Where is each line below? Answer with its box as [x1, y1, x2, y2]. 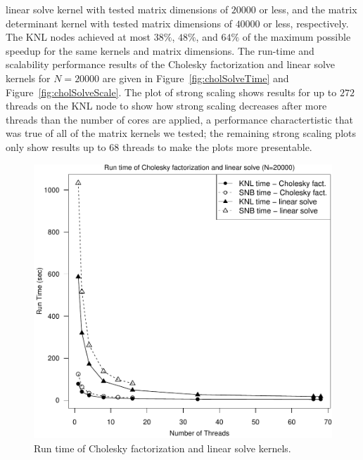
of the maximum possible [242, 29, 351, 44]
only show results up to [6, 139, 106, 154]
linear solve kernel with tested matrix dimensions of [6, 2, 229, 16]
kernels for [6, 70, 51, 85]
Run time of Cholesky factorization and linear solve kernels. [34, 440, 291, 455]
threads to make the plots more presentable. [122, 139, 312, 154]
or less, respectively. [263, 15, 349, 30]
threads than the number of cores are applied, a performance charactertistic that [6, 112, 354, 126]
